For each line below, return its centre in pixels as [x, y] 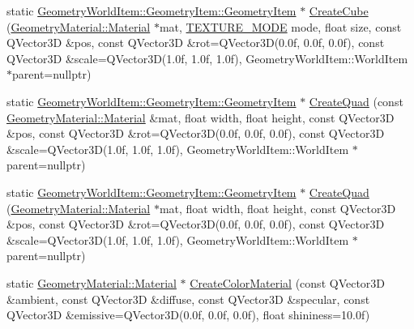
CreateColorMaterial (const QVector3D [288, 282]
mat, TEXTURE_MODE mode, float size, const [280, 26]
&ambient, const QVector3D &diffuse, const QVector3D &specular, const [188, 299]
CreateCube [339, 11]
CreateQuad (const [356, 101]
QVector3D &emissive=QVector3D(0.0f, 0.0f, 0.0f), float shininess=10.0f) [188, 315]
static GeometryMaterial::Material [92, 282]
